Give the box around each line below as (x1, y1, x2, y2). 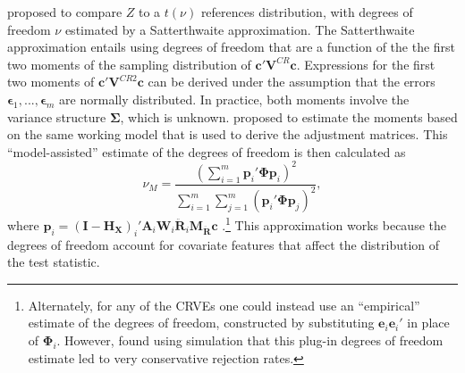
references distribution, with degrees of (200, 3, 413, 21)
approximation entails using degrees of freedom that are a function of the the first (7, 37, 456, 56)
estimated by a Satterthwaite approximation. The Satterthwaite (64, 20, 415, 38)
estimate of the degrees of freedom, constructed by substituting (28, 313, 375, 332)
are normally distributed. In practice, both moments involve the (59, 89, 410, 108)
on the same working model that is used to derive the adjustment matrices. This (7, 125, 448, 144)
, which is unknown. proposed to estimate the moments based (120, 107, 458, 126)
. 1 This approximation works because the (222, 213, 446, 234)
